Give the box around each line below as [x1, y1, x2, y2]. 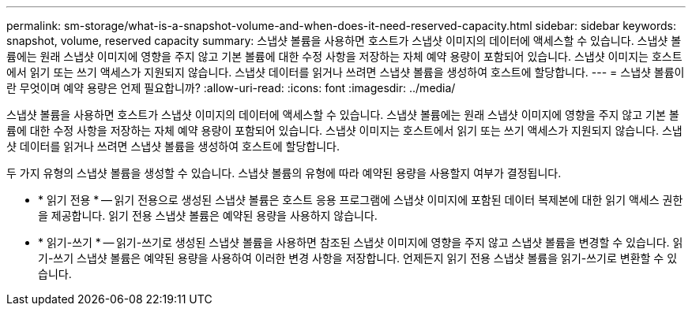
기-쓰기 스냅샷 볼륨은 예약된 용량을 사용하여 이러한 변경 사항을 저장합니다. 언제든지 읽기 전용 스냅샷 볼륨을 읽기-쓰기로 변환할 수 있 [38, 251, 678, 265]
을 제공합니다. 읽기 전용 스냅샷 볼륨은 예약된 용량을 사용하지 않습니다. [38, 209, 378, 222]
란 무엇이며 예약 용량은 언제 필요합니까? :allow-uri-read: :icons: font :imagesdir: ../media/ [6, 81, 456, 95]
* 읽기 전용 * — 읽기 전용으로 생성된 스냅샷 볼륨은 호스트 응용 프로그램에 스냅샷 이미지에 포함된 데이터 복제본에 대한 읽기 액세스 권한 [38, 193, 683, 206]
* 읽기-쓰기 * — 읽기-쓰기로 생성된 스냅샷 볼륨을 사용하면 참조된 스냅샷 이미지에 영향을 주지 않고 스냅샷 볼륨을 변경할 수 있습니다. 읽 [38, 236, 683, 249]
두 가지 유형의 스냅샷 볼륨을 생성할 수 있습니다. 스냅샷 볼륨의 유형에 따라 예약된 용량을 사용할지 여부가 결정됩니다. [6, 166, 562, 180]
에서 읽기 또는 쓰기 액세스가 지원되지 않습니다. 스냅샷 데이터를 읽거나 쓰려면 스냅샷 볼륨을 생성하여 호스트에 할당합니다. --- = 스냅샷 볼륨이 [6, 65, 685, 79]
